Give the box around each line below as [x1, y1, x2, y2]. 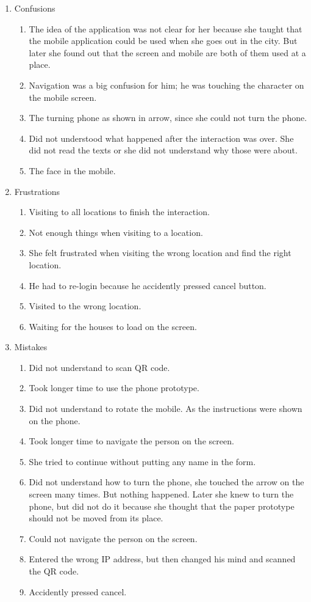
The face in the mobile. [29, 164, 116, 177]
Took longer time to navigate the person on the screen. [29, 435, 234, 447]
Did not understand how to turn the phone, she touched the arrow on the [29, 475, 304, 488]
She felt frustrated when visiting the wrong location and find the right [29, 246, 291, 259]
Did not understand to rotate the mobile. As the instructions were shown [29, 402, 302, 415]
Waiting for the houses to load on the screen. [29, 320, 197, 332]
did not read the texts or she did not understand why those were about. [29, 144, 298, 156]
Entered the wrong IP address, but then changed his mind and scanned [29, 552, 296, 565]
